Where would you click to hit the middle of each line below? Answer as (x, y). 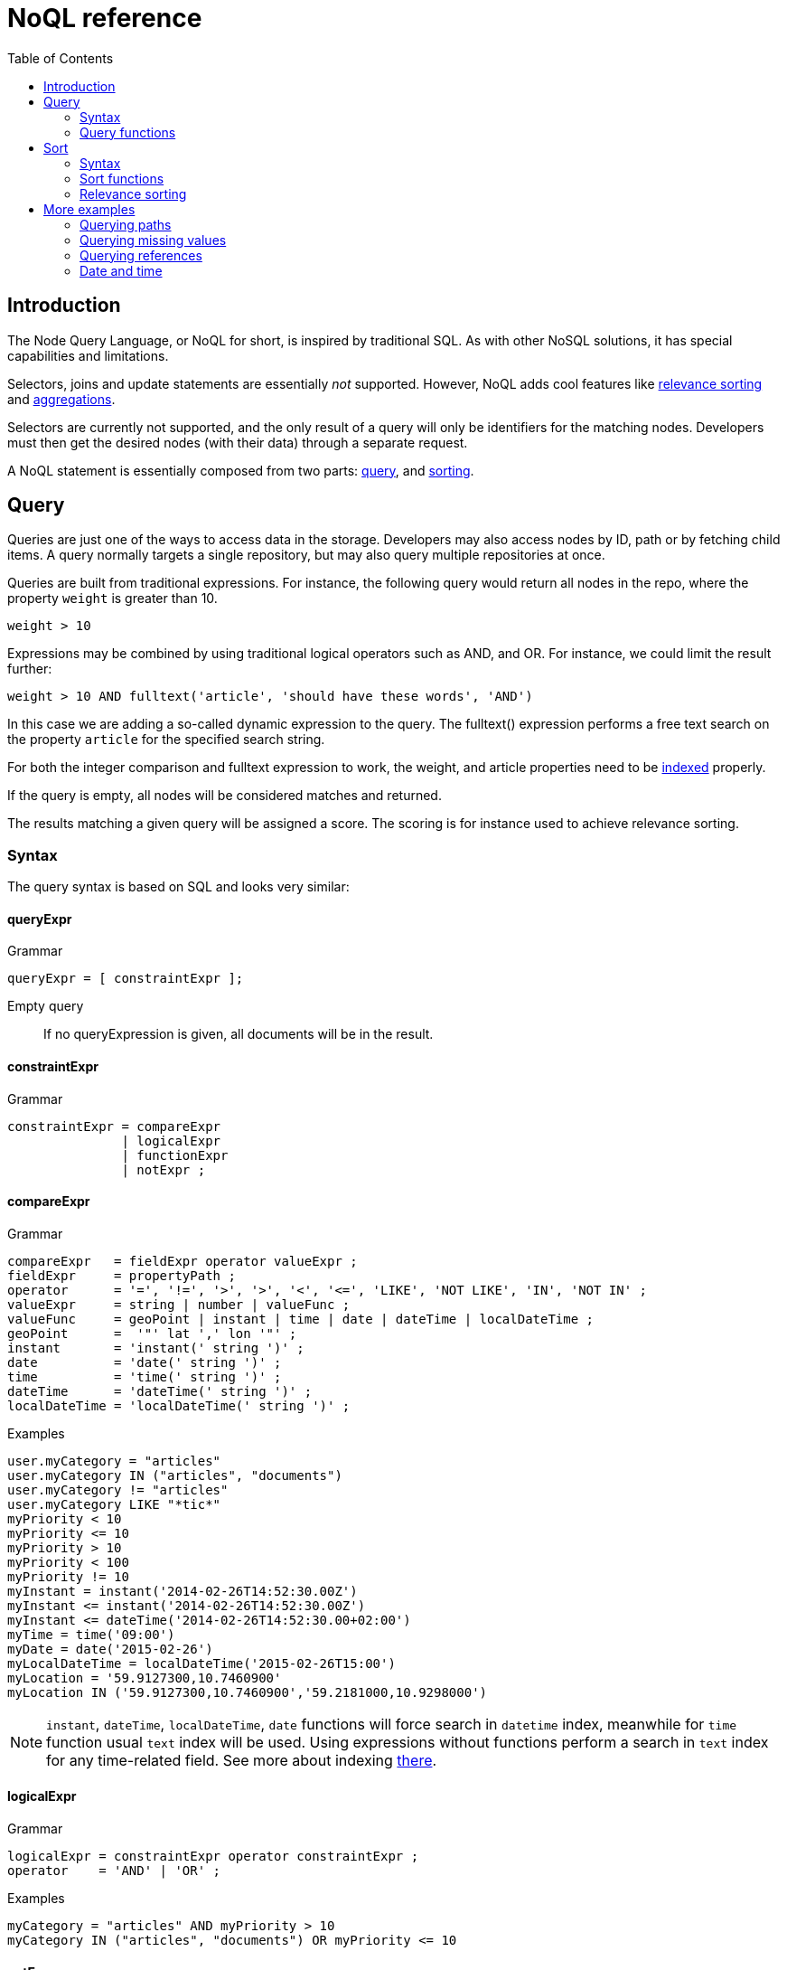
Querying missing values (153, 240)
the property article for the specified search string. (166, 740)
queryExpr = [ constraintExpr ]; (126, 979)
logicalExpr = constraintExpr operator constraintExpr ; (213, 1857)
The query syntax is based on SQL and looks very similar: (178, 887)
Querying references (141, 255)
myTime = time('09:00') (91, 1634)
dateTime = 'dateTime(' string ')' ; (160, 1391)
